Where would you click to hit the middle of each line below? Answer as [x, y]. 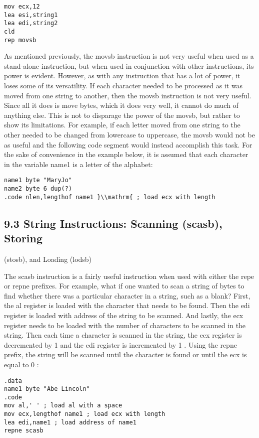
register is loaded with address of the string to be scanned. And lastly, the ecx [124, 315]
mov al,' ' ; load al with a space [63, 406]
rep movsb [20, 40]
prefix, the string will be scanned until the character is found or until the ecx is [125, 354]
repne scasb [24, 431]
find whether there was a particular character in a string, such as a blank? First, [127, 295]
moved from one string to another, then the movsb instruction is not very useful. [128, 95]
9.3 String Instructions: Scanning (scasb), [113, 223]
